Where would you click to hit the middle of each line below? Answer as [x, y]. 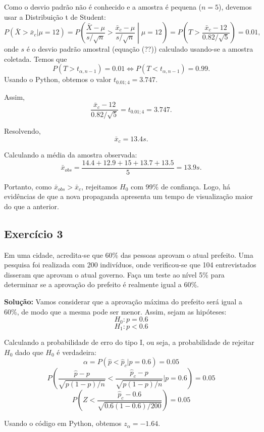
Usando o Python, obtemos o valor [58, 79]
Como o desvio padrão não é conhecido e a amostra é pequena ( [103, 7]
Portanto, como [28, 186]
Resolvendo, [22, 130]
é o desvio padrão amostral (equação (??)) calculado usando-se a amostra [140, 49]
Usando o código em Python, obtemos [63, 423]
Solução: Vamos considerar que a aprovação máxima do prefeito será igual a [123, 301]
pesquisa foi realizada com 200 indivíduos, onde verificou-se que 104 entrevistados [130, 265]
